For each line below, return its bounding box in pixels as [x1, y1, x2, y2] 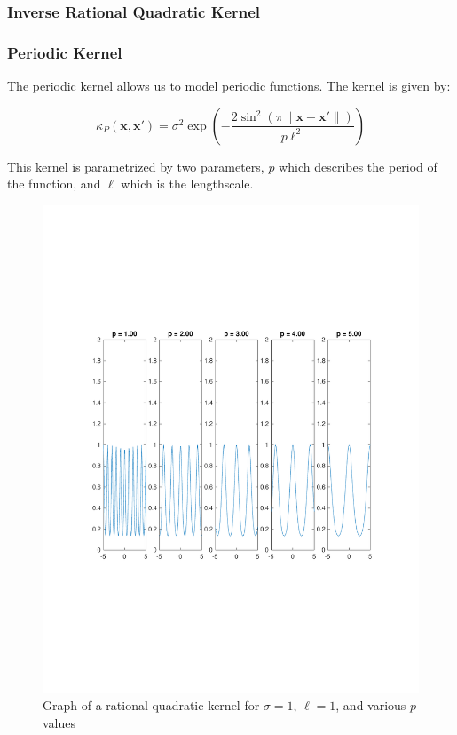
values [43, 713, 76, 731]
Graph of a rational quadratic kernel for [43, 696, 260, 715]
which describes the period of [279, 156, 437, 175]
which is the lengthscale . [121, 174, 254, 193]
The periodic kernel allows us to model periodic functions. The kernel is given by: [7, 76, 451, 95]
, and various [335, 696, 406, 715]
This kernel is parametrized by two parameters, [7, 156, 264, 175]
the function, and [7, 174, 101, 193]
